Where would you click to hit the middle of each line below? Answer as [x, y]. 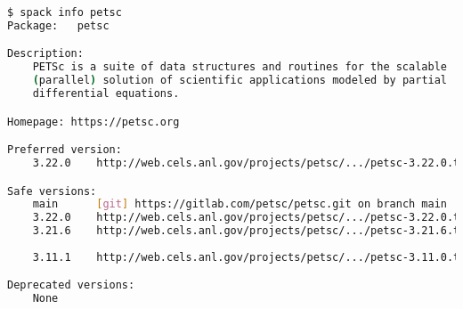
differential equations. [106, 94]
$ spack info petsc [65, 12]
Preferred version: [65, 150]
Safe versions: [52, 191]
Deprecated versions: [71, 285]
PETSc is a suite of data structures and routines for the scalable [240, 67]
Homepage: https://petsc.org [93, 122]
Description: [45, 54]
